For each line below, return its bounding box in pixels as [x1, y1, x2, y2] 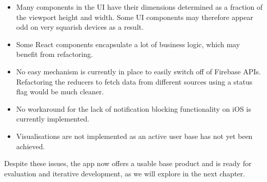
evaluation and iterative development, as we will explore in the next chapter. [4, 168, 245, 178]
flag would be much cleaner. [16, 86, 104, 97]
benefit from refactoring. [16, 49, 93, 59]
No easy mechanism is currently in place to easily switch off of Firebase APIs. [16, 66, 261, 76]
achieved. [16, 140, 45, 151]
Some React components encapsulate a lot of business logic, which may [16, 38, 240, 49]
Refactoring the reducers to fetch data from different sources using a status [16, 76, 253, 87]
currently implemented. [16, 113, 89, 124]
